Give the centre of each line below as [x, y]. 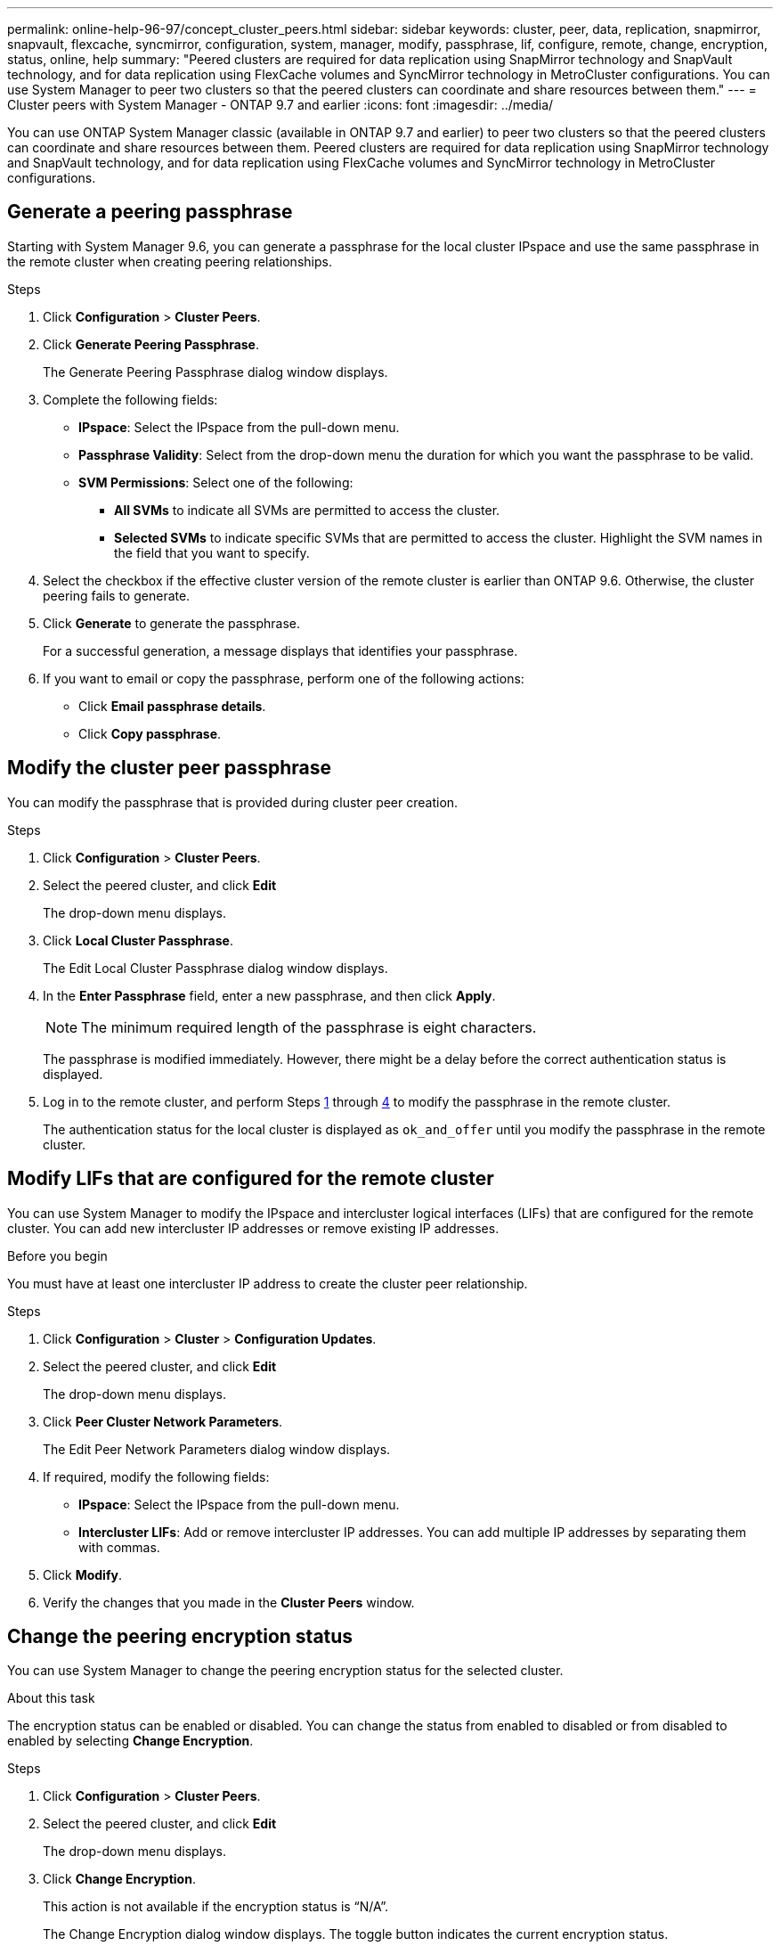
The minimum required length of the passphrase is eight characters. [309, 1027]
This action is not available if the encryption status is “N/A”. [216, 1907]
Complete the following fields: [130, 399]
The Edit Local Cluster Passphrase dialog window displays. [215, 968]
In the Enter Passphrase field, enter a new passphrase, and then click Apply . [269, 995]
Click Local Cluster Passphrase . [138, 940]
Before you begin [57, 1255]
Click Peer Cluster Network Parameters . [163, 1421]
